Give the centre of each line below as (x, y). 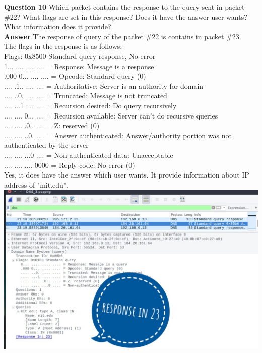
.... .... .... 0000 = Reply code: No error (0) (70, 165)
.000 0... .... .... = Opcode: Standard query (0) (75, 76)
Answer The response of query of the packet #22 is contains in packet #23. (123, 36)
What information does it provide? (58, 26)
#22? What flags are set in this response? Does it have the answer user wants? (126, 16)
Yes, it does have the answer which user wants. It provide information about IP (127, 175)
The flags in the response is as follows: (63, 46)
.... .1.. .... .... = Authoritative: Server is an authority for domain (104, 85)
